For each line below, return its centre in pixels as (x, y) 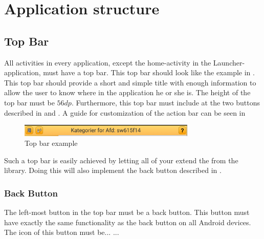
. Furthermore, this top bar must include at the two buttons (166, 102)
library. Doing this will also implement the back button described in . (113, 170)
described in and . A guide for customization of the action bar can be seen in (125, 112)
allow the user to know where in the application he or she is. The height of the (127, 92)
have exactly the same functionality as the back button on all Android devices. (128, 222)
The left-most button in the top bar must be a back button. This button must (127, 212)
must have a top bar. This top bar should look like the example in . (149, 72)
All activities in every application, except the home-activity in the (108, 62)
